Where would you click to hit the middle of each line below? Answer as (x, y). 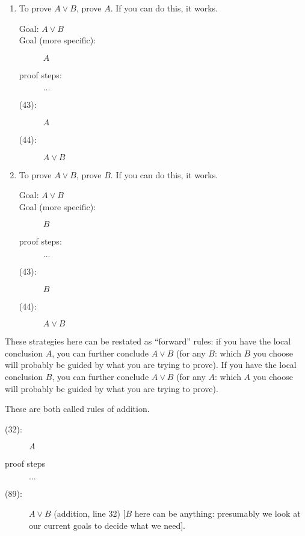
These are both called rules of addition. (77, 409)
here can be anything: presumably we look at (217, 513)
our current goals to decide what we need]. (107, 525)
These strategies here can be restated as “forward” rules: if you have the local (148, 341)
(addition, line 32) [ (90, 513)
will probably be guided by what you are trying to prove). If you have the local (151, 365)
